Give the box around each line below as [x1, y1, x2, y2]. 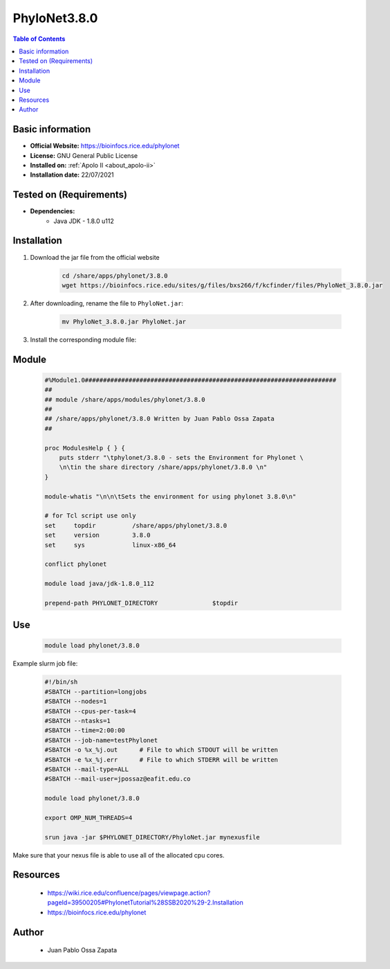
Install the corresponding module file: [30, 335, 137, 344]
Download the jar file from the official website [30, 253, 160, 261]
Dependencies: [30, 207, 75, 215]
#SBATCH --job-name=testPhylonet [44, 736, 158, 744]
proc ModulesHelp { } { [44, 444, 126, 452]
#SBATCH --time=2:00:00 [44, 727, 126, 734]
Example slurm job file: [12, 659, 78, 668]
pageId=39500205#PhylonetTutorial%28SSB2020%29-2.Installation [47, 898, 243, 907]
